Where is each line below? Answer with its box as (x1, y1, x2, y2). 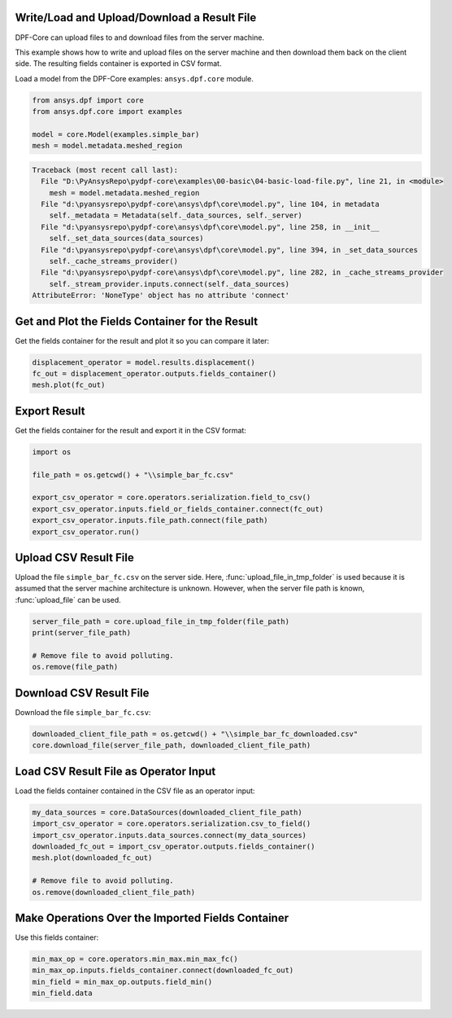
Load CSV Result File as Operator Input (15, 764, 216, 778)
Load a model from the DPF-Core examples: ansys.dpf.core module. (15, 73, 254, 83)
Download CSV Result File (15, 686, 150, 700)
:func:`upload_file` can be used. (15, 595, 121, 604)
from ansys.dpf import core (32, 95, 144, 105)
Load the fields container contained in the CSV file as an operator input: (15, 786, 255, 796)
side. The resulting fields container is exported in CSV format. (15, 59, 222, 68)
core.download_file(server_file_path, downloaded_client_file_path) (32, 741, 311, 750)
